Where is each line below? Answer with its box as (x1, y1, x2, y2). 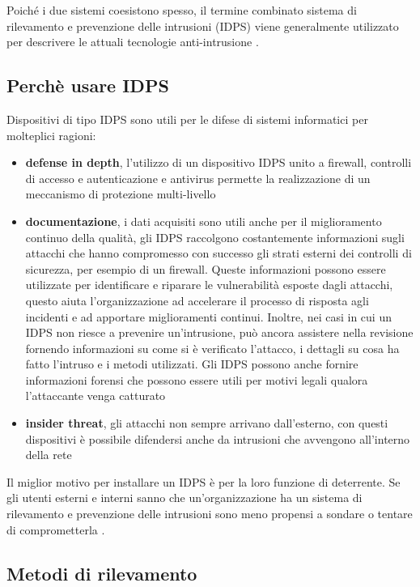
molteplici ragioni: (6, 126, 96, 143)
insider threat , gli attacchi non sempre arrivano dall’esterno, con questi (25, 415, 388, 432)
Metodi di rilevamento (6, 560, 197, 585)
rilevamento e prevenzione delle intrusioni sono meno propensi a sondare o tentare (6, 505, 413, 522)
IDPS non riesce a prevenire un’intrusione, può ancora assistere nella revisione (25, 324, 414, 341)
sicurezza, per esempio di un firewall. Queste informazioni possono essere (25, 260, 386, 277)
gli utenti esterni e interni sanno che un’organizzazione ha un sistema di (6, 489, 363, 506)
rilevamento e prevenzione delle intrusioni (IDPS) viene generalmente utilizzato (6, 17, 399, 34)
